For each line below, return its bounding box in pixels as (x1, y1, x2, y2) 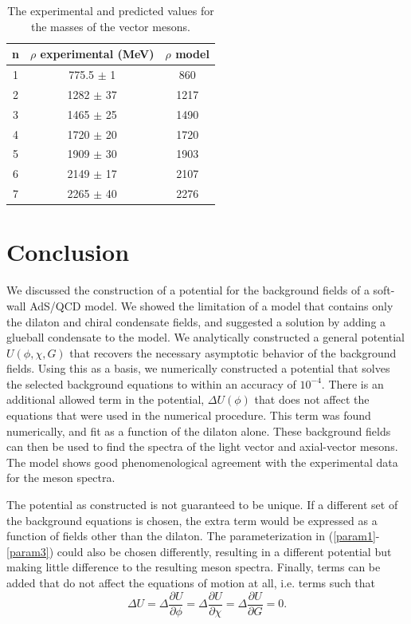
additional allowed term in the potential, (6, 391, 205, 408)
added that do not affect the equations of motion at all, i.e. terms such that (6, 575, 376, 590)
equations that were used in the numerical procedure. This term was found (6, 407, 371, 424)
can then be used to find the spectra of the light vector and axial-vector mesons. (6, 438, 398, 455)
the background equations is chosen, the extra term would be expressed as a (6, 511, 378, 528)
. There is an (321, 375, 384, 392)
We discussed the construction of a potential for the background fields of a (6, 282, 370, 298)
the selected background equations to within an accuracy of (6, 375, 296, 392)
